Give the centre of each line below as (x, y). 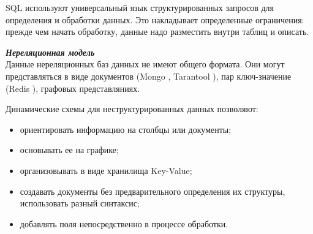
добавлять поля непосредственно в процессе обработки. (124, 223)
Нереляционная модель (50, 52)
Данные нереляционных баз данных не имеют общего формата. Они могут (145, 64)
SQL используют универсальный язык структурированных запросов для (140, 7)
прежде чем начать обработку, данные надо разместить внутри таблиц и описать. (157, 32)
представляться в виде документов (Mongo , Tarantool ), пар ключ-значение (149, 76)
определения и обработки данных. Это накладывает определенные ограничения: (155, 19)
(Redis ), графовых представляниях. (73, 88)
